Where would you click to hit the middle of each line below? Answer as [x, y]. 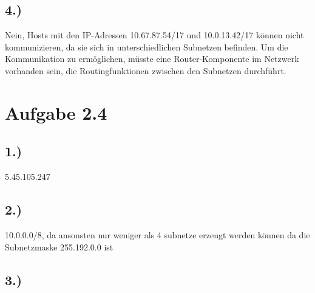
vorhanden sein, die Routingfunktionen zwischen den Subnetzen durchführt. [146, 70]
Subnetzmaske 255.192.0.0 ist [59, 246]
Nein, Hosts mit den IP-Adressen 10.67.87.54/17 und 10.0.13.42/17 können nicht [154, 35]
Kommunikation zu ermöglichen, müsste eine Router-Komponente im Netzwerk [152, 59]
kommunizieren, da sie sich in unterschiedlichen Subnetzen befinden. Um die [147, 47]
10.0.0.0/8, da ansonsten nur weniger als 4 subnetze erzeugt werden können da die [157, 234]
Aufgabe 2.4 [56, 112]
